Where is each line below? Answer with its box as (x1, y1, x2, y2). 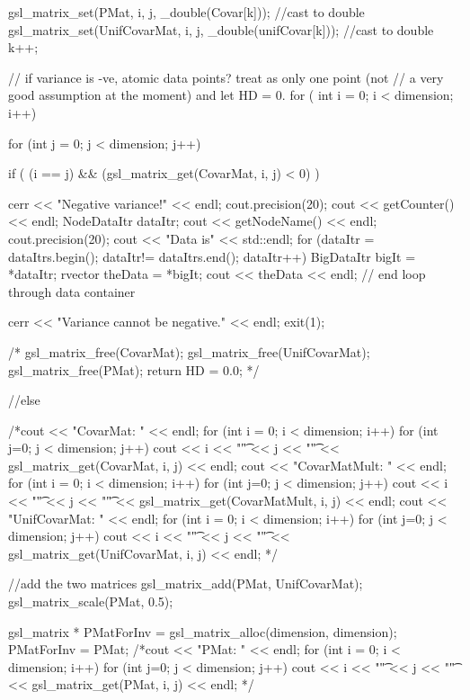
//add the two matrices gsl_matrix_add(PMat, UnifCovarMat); (8, 574, 363, 593)
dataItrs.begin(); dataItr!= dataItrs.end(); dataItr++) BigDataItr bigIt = (8, 247, 416, 265)
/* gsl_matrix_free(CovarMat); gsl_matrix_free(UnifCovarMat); (8, 342, 370, 361)
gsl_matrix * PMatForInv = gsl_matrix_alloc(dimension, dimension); (8, 622, 397, 641)
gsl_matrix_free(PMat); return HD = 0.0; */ (8, 360, 260, 379)
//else (8, 390, 40, 409)
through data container (8, 282, 136, 301)
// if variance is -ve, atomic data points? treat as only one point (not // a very (8, 67, 444, 86)
